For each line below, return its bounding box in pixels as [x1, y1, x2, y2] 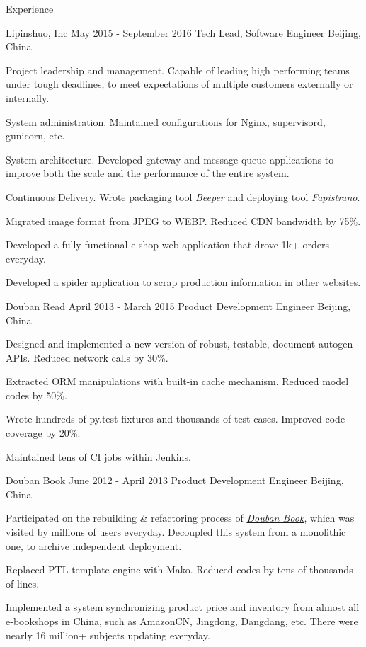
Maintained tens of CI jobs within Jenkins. [6, 449, 191, 464]
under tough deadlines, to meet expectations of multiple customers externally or [6, 76, 353, 91]
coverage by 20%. [6, 425, 81, 440]
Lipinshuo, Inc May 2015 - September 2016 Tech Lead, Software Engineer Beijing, [6, 25, 361, 40]
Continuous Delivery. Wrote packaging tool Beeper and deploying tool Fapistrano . [6, 189, 360, 204]
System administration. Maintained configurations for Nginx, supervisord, [6, 114, 326, 129]
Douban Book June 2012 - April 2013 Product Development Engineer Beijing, [6, 473, 344, 488]
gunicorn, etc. [6, 128, 65, 143]
